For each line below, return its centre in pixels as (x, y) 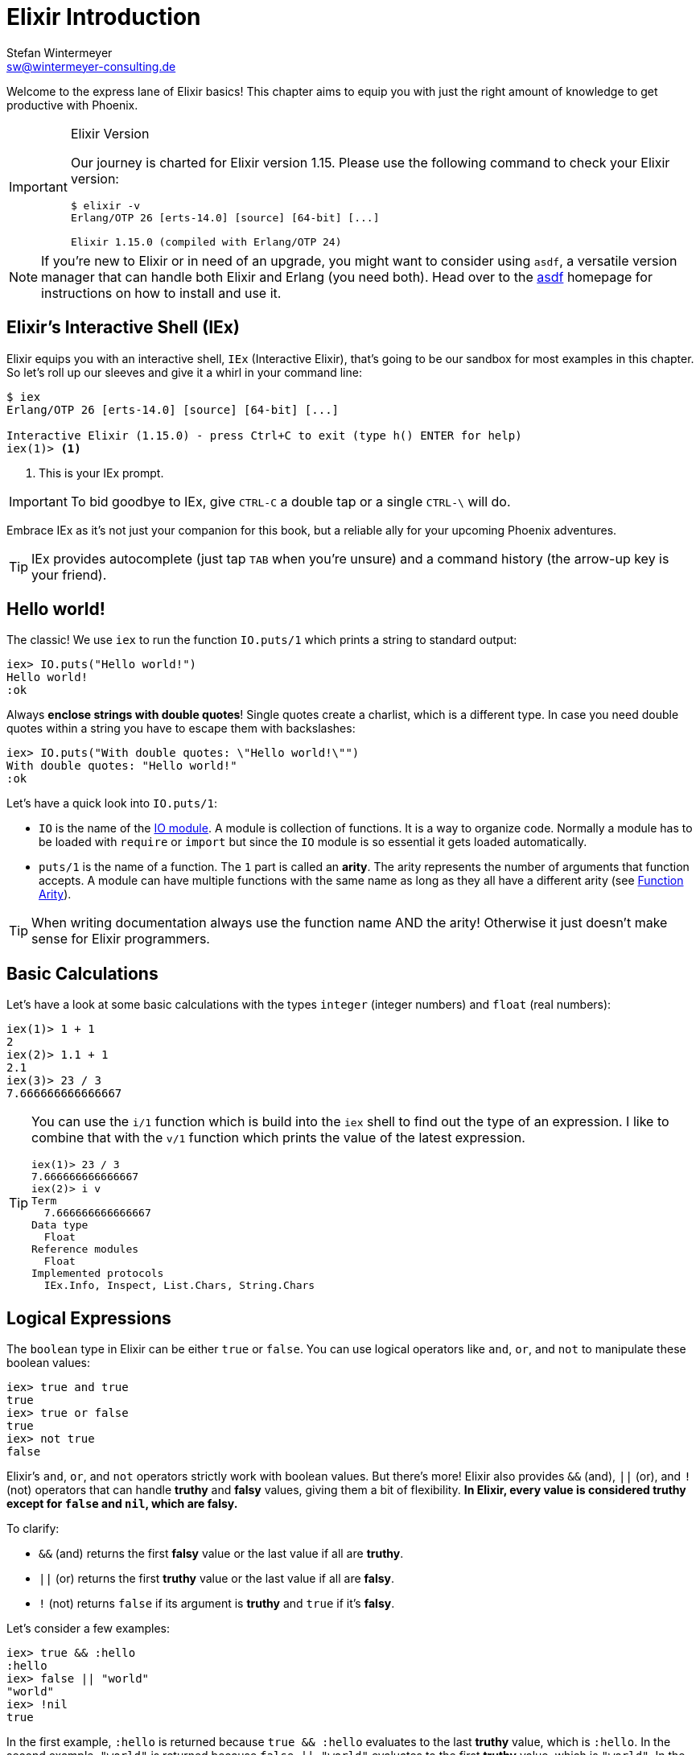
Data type (60, 1225)
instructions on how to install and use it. (161, 293)
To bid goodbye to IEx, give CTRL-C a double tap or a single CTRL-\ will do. (290, 501)
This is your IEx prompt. (101, 473)
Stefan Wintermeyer (60, 52)
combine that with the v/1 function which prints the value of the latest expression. (278, 1138)
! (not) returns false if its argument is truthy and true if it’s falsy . (217, 1604)
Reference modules (85, 1249)
